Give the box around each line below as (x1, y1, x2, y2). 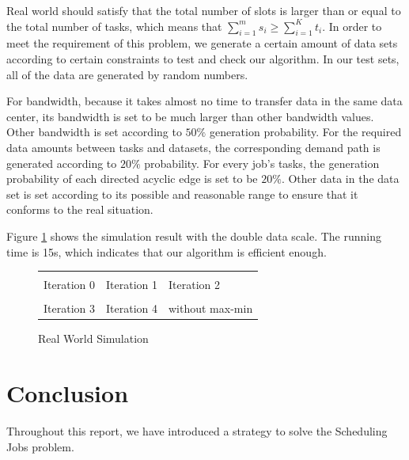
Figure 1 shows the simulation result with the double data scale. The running (6, 227, 381, 244)
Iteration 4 (106, 300, 157, 317)
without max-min (169, 300, 253, 317)
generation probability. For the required (209, 124, 402, 140)
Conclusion (6, 377, 129, 409)
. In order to (322, 17, 382, 34)
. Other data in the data (281, 170, 400, 187)
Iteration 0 (44, 276, 95, 293)
